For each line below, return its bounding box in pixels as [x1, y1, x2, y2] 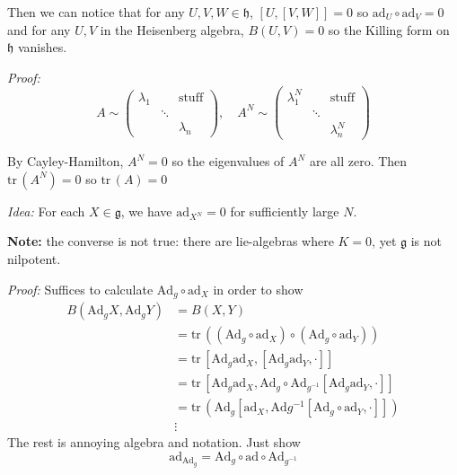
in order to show [213, 279, 303, 298]
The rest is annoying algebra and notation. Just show [7, 433, 301, 452]
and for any [7, 20, 71, 39]
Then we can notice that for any [7, 3, 185, 21]
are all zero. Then [309, 152, 408, 171]
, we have [120, 201, 172, 220]
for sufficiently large [230, 201, 339, 220]
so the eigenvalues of [171, 152, 285, 171]
